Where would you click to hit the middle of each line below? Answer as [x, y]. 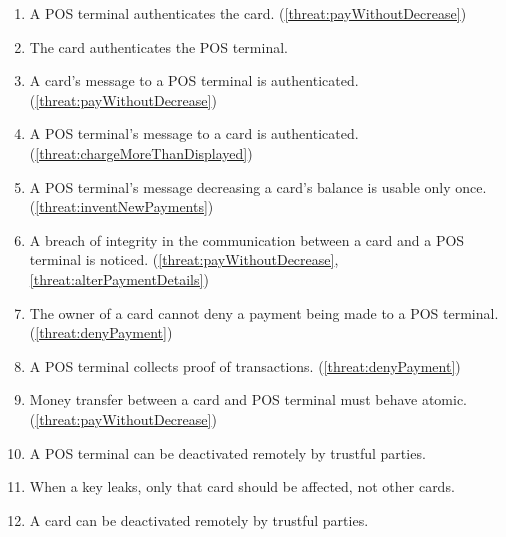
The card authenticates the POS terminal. [158, 46]
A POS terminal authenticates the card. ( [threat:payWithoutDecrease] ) [248, 13]
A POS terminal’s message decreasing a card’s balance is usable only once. [258, 186]
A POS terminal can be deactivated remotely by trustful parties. [227, 452]
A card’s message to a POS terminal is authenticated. [194, 80]
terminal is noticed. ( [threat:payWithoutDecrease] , [184, 259]
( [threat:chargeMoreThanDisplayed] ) [141, 152]
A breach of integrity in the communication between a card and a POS [247, 239]
